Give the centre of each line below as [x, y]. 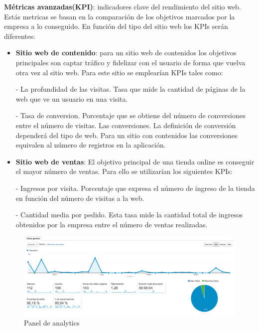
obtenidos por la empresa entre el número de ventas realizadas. [112, 224]
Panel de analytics [52, 323]
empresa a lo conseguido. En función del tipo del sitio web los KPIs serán [116, 26]
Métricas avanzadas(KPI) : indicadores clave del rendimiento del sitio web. [123, 6]
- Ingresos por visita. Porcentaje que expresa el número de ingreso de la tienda [135, 188]
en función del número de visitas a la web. [80, 198]
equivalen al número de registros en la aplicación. [91, 145]
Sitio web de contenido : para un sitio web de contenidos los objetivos [126, 53]
